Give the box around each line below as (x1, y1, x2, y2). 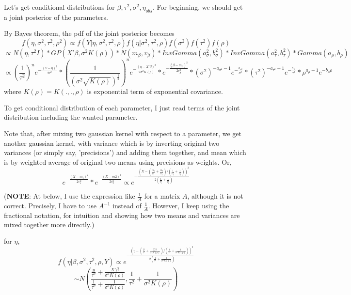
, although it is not (187, 191, 243, 201)
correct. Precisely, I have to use (4, 201, 96, 211)
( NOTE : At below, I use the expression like (4, 191, 135, 201)
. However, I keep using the (148, 201, 229, 211)
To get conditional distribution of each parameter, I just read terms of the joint (4, 102, 240, 112)
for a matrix (144, 191, 180, 201)
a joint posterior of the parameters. (4, 12, 108, 22)
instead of (112, 201, 142, 211)
